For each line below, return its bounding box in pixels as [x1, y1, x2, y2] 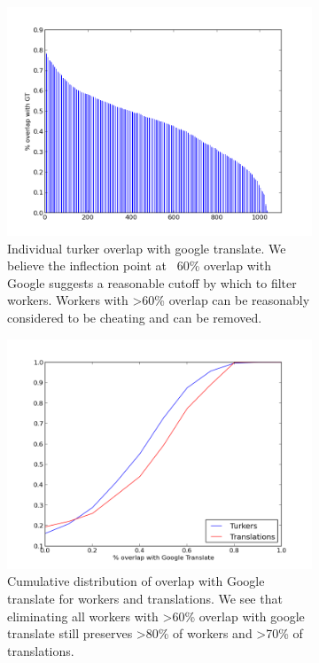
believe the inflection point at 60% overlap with [7, 256, 271, 275]
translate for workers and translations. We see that [7, 589, 283, 608]
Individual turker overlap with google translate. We [7, 238, 286, 257]
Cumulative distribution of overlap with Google [7, 572, 265, 590]
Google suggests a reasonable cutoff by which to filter [7, 273, 297, 292]
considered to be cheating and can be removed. [7, 308, 262, 326]
